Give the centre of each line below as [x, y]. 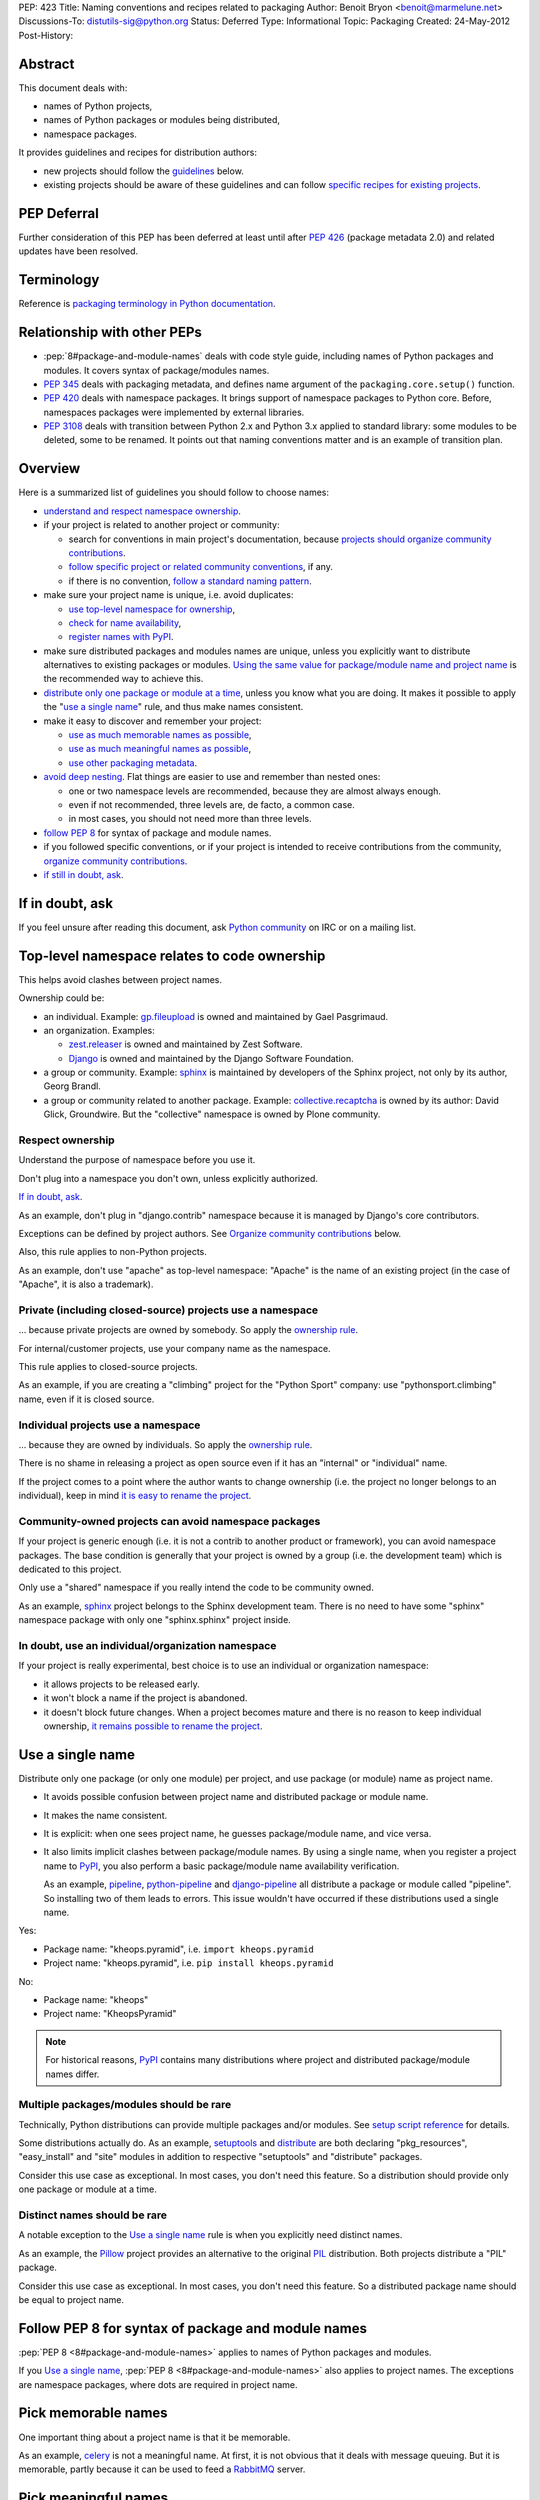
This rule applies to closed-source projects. [108, 1367]
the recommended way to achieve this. [123, 679]
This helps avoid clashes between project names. [120, 979]
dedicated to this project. [70, 1569]
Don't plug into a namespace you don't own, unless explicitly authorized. [168, 1178]
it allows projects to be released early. [121, 1684]
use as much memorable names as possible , [160, 735]
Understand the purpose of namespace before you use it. [137, 1160]
